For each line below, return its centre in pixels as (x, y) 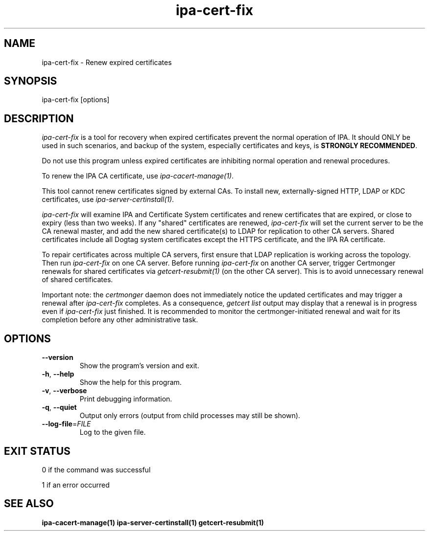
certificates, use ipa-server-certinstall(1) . (108, 200)
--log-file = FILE (66, 424)
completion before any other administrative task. (120, 320)
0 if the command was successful (96, 469)
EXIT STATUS (37, 451)
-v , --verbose (64, 391)
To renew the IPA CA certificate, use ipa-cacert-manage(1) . (138, 176)
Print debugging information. (126, 399)
